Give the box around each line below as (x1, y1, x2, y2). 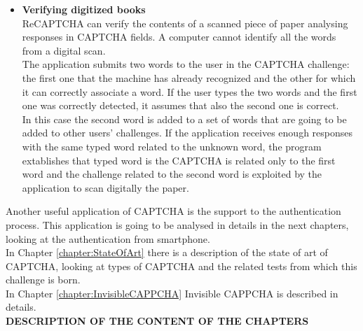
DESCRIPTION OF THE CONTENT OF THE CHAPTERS (6, 314, 309, 328)
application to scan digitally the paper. (22, 180, 189, 195)
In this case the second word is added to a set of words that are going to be (22, 111, 347, 126)
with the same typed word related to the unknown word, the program (22, 139, 322, 153)
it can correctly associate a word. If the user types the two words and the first (22, 84, 357, 99)
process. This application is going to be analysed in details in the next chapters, (6, 217, 349, 232)
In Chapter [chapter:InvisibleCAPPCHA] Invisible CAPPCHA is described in (6, 286, 338, 300)
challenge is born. (6, 272, 81, 287)
